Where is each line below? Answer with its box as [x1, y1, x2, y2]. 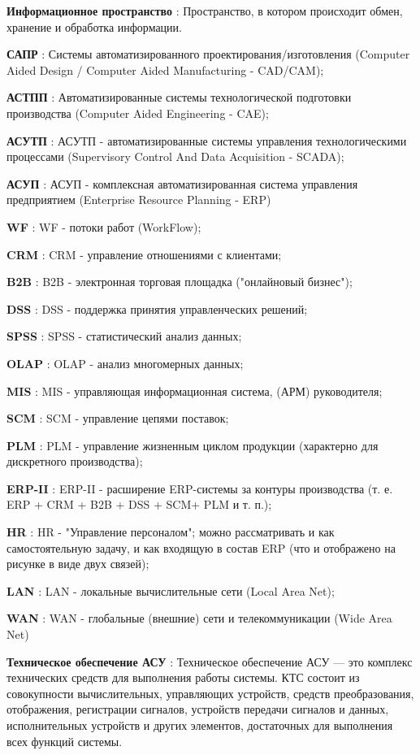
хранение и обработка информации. [6, 18, 182, 35]
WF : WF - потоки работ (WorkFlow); [6, 218, 201, 235]
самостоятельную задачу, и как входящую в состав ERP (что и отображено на [6, 539, 396, 556]
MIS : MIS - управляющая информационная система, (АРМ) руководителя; [6, 382, 383, 399]
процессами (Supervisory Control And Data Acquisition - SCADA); [6, 148, 344, 165]
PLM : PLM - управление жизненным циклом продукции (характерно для [6, 436, 379, 453]
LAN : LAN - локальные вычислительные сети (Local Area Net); [6, 582, 335, 599]
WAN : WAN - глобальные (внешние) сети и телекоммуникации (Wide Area [6, 610, 392, 627]
